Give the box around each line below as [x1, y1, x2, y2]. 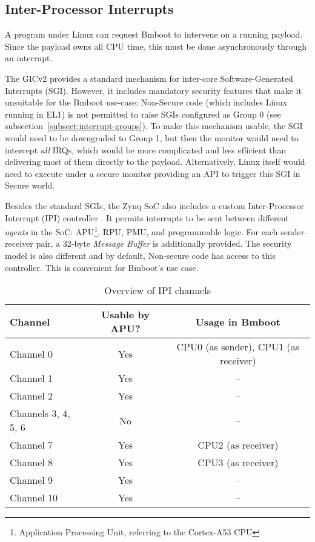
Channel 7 [10, 438, 53, 452]
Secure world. [5, 179, 55, 192]
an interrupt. [5, 52, 53, 64]
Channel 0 [10, 346, 53, 361]
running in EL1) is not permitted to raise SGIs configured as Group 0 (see [5, 107, 281, 120]
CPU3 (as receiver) [197, 455, 279, 470]
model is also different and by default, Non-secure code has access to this [5, 249, 276, 261]
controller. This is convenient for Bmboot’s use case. [5, 261, 199, 273]
